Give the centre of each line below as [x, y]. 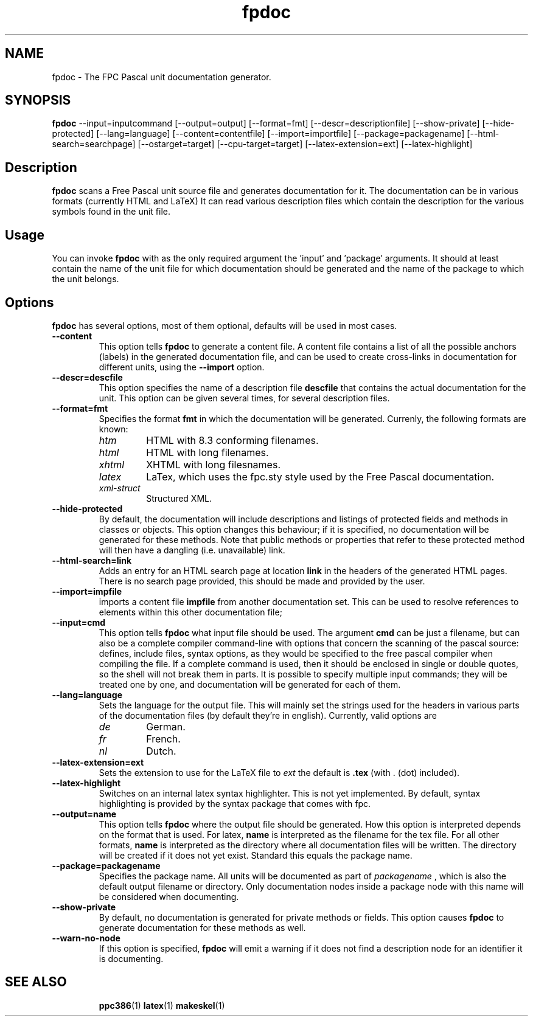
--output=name [84, 814]
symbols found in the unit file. [111, 212]
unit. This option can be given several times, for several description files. [244, 398]
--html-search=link [92, 560]
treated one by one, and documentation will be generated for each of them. [250, 684]
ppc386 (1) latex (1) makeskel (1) [162, 1005]
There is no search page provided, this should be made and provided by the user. [262, 581]
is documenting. [131, 958]
